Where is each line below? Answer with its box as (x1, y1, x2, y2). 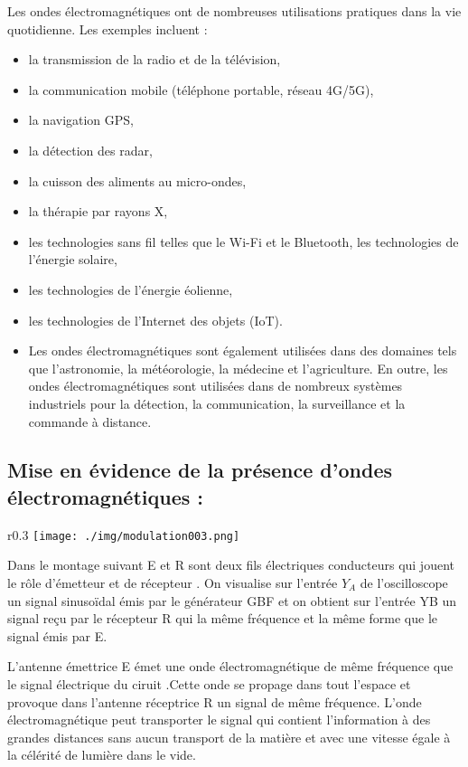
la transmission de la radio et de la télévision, (28, 50, 281, 69)
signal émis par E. (7, 626, 108, 645)
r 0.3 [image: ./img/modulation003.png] (7, 525, 240, 544)
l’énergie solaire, (28, 250, 117, 269)
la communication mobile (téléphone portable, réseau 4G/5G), (28, 80, 374, 99)
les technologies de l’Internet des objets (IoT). (28, 310, 283, 329)
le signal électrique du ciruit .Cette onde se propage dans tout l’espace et (7, 674, 411, 693)
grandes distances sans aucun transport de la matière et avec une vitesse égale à (7, 727, 451, 746)
